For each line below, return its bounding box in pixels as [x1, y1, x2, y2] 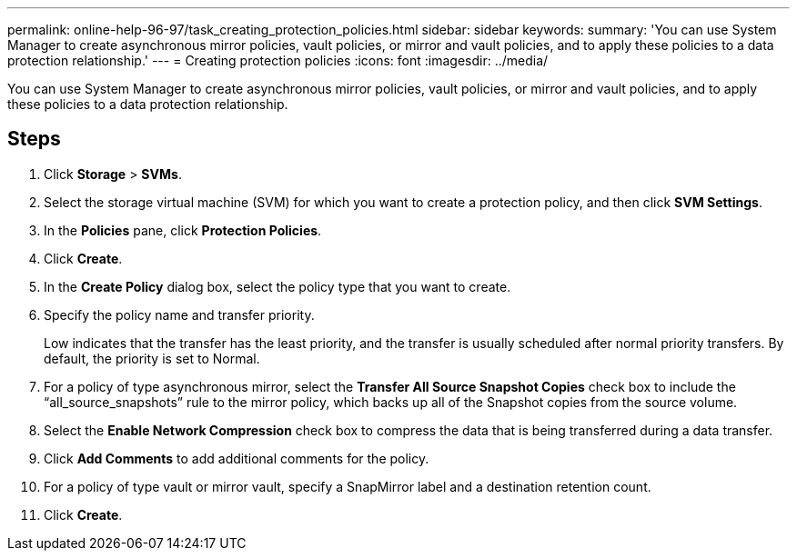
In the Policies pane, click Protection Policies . [44, 222, 322, 238]
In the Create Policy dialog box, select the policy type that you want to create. [44, 278, 511, 294]
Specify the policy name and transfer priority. [44, 306, 315, 323]
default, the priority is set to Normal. [44, 350, 260, 366]
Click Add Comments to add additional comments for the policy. [44, 450, 429, 466]
